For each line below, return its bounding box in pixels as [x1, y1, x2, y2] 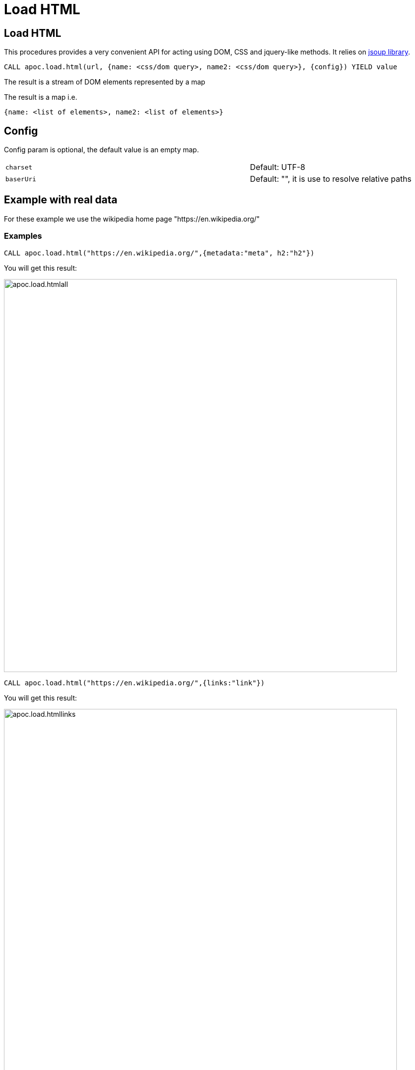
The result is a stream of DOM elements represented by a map [4, 78, 205, 86]
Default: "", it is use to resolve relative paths [250, 174, 412, 184]
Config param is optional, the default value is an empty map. [4, 145, 199, 154]
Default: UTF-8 [250, 162, 305, 172]
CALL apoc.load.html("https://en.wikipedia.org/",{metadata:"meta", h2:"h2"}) [4, 249, 315, 257]
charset [5, 163, 32, 171]
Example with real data [4, 194, 118, 206]
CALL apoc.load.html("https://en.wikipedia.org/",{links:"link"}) [4, 678, 265, 687]
